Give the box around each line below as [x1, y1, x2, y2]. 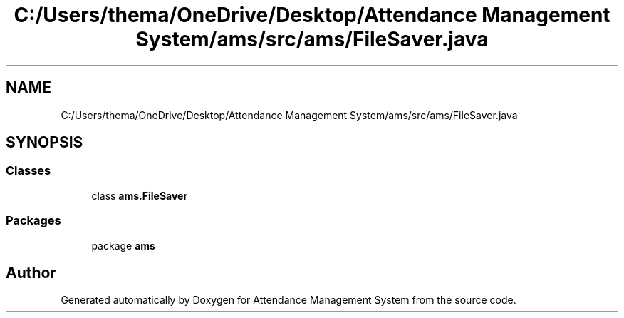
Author [6, 263, 56, 282]
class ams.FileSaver [91, 189, 188, 202]
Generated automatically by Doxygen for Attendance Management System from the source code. [61, 294, 516, 307]
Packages [6, 213, 61, 228]
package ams [91, 239, 155, 252]
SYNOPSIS [6, 133, 83, 152]
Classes [6, 163, 51, 178]
